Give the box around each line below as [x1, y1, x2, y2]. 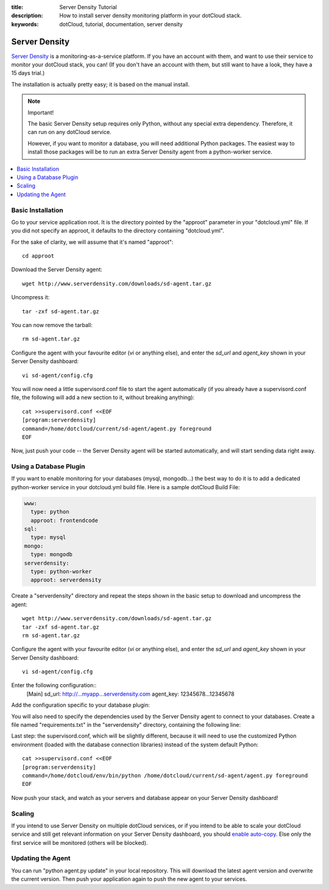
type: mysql [30, 534, 66, 541]
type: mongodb [30, 551, 73, 558]
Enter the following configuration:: [11, 682, 97, 689]
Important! [27, 108, 54, 116]
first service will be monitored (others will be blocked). [11, 839, 149, 846]
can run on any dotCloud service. [27, 129, 112, 136]
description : [11, 12, 43, 19]
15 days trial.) [11, 69, 45, 77]
